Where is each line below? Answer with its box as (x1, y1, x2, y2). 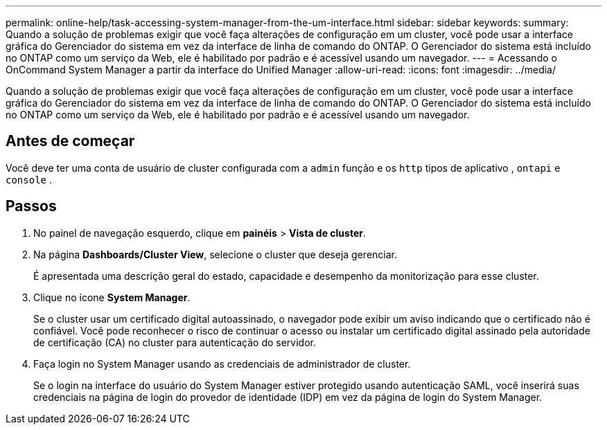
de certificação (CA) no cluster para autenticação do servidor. (33, 336, 316, 348)
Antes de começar (6, 132, 135, 150)
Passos (6, 197, 57, 215)
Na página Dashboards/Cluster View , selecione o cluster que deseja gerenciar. (33, 248, 398, 260)
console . (6, 173, 52, 186)
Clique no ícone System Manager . (33, 291, 191, 303)
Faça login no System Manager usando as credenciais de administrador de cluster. (33, 357, 411, 370)
